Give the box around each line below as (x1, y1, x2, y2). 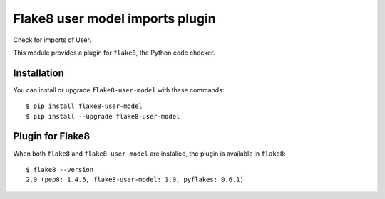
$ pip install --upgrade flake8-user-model (26, 112, 180, 120)
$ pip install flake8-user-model (26, 102, 143, 110)
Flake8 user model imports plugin (13, 11, 217, 26)
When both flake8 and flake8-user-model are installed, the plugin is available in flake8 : (13, 149, 287, 158)
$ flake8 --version (26, 166, 94, 173)
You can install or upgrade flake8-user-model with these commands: (13, 85, 225, 94)
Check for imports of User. (13, 36, 92, 44)
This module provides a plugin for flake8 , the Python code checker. (13, 48, 215, 57)
